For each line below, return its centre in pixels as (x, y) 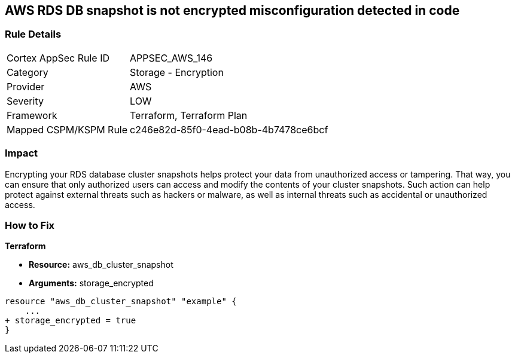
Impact (22, 153)
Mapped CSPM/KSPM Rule (67, 129)
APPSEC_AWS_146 (171, 58)
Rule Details (33, 34)
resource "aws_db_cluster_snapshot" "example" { (121, 302)
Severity (25, 101)
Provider (26, 86)
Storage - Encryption (177, 72)
